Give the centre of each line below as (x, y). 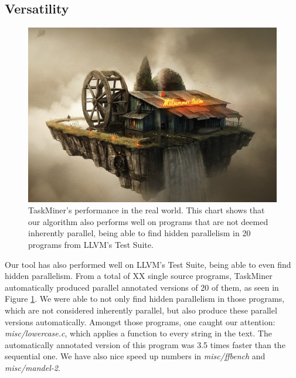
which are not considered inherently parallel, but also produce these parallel (141, 310)
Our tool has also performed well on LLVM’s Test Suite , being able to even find (148, 264)
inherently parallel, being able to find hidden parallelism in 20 (140, 233)
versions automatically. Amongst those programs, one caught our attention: (140, 321)
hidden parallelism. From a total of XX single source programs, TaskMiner (139, 276)
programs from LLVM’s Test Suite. (91, 245)
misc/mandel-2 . (33, 367)
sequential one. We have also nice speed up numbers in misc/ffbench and (135, 356)
